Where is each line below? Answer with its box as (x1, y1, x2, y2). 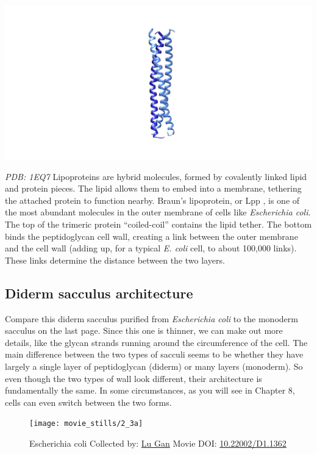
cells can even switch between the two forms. (5, 395, 172, 408)
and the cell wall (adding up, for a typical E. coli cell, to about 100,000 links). (5, 242, 297, 254)
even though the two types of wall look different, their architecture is (5, 372, 262, 384)
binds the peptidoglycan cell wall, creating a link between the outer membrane (5, 229, 298, 242)
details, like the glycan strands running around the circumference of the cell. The (5, 336, 308, 348)
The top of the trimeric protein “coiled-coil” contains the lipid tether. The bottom (5, 217, 312, 230)
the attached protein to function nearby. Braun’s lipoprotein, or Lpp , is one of (5, 193, 300, 206)
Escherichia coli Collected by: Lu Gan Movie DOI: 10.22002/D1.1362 (29, 436, 287, 449)
